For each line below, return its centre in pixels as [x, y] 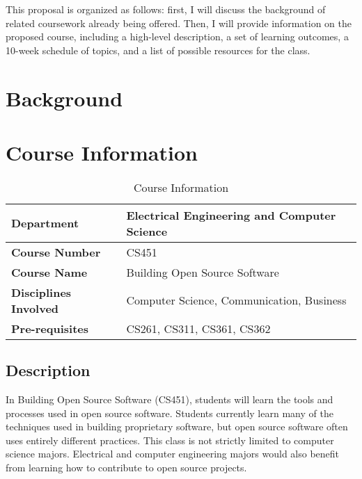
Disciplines [41, 292]
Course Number [56, 252]
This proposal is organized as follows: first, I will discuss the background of [166, 9]
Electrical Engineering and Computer [231, 215]
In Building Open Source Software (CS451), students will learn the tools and [170, 399]
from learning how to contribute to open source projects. [126, 468]
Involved [35, 308]
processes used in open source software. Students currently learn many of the [170, 413]
